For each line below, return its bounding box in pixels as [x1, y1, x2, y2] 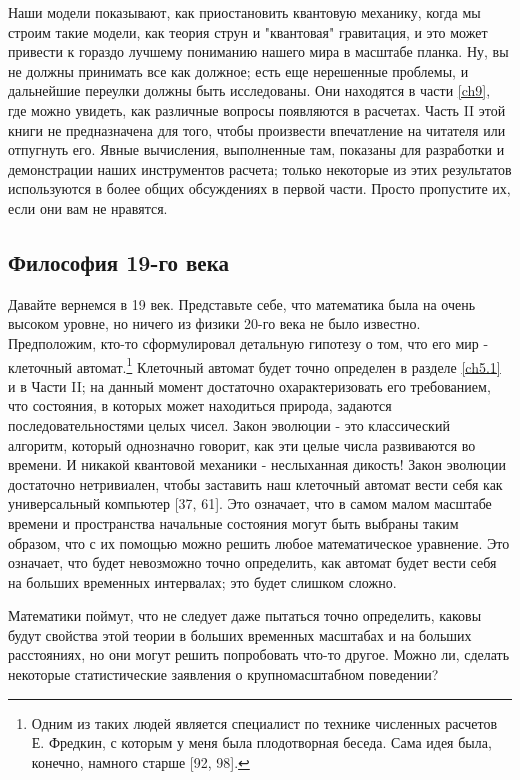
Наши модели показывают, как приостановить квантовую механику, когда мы [8, 2, 481, 22]
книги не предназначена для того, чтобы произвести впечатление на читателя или [8, 119, 506, 140]
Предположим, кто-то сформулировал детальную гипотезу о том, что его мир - [8, 332, 489, 353]
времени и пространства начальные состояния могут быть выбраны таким [8, 512, 459, 533]
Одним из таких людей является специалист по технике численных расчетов [31, 712, 498, 733]
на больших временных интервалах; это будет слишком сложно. [8, 571, 397, 592]
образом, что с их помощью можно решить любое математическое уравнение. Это [8, 532, 510, 553]
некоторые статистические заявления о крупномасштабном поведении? [8, 664, 439, 685]
